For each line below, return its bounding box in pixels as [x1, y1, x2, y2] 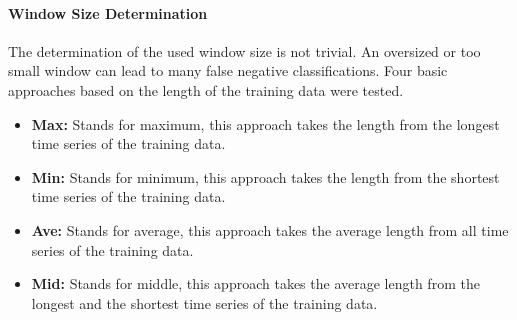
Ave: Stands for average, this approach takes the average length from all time [31, 219, 509, 240]
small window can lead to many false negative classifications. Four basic [8, 60, 448, 81]
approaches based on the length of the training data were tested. [8, 79, 404, 100]
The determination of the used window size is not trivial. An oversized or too [8, 40, 481, 61]
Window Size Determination [8, 2, 208, 23]
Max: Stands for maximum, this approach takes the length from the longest [31, 113, 500, 134]
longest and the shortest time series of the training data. [31, 292, 378, 313]
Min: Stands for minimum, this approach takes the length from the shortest [31, 166, 500, 187]
